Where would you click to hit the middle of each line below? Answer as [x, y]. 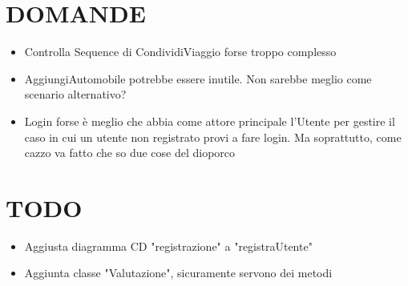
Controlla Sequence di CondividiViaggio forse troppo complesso [180, 52]
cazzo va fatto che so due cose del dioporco [130, 153]
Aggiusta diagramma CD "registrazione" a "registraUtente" [168, 246]
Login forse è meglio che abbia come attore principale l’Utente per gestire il [210, 121]
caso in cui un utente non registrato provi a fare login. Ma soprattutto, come [213, 137]
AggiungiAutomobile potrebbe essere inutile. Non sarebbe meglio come [198, 78]
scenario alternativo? [75, 94]
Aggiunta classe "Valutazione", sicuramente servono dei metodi [178, 273]
